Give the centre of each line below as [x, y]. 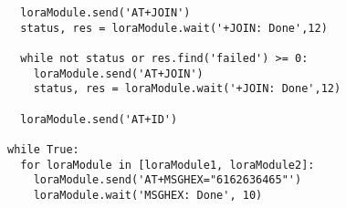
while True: [43, 149]
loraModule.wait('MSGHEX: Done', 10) [148, 195]
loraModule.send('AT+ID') [99, 119]
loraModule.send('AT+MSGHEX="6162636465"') [168, 180]
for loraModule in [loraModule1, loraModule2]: [168, 165]
